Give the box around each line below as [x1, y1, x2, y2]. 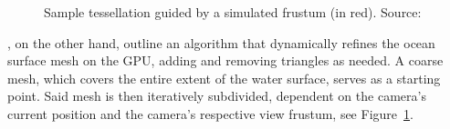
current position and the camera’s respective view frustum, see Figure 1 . [7, 104, 413, 123]
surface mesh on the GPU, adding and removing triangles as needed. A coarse [7, 51, 444, 70]
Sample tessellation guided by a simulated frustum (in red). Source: [44, 3, 422, 21]
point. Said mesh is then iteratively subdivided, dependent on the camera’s [7, 86, 426, 105]
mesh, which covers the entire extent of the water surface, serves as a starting [7, 68, 441, 87]
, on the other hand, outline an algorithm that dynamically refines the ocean [7, 33, 435, 52]
